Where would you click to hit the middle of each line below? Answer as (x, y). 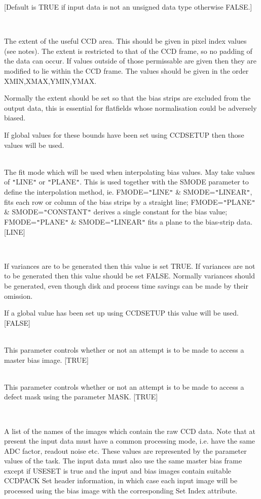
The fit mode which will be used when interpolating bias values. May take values (129, 171)
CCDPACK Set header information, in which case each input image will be (121, 480)
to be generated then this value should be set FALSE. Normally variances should (129, 276)
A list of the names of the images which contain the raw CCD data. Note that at (130, 431)
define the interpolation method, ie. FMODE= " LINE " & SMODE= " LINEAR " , (128, 191)
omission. (18, 295)
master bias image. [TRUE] (47, 360)
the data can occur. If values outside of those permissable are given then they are (130, 61)
